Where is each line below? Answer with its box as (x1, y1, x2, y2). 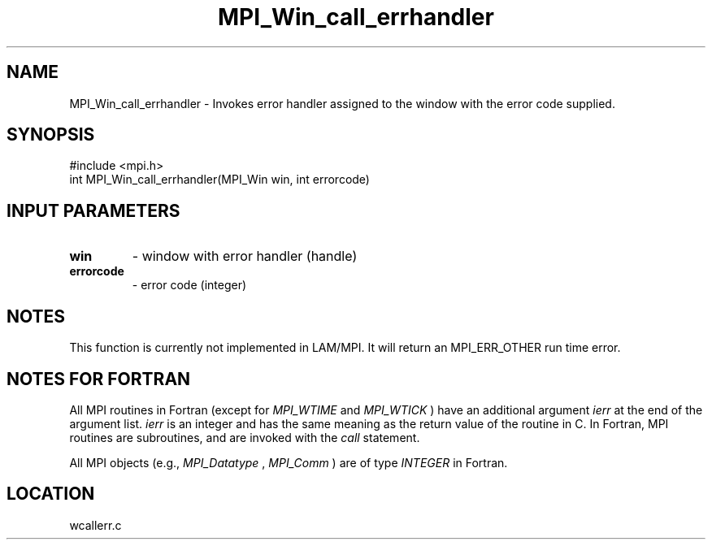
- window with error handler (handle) (132, 248, 358, 265)
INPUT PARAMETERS (7, 200, 180, 221)
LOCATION (7, 483, 95, 505)
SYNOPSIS (7, 124, 95, 145)
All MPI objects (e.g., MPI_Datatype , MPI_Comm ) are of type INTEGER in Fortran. (69, 455, 508, 470)
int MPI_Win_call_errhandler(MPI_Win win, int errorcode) (69, 172, 370, 187)
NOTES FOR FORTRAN (7, 368, 191, 389)
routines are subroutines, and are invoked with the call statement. (69, 430, 420, 444)
